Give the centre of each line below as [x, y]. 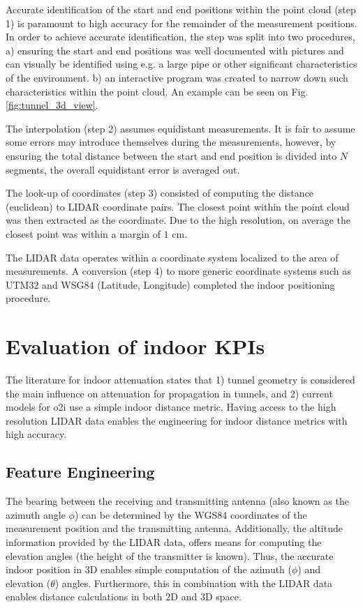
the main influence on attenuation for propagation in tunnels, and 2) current [169, 393]
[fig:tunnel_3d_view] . [52, 105]
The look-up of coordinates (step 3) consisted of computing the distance [160, 193]
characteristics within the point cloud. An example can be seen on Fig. [157, 91]
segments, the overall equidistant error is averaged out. [123, 169]
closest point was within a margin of [83, 233]
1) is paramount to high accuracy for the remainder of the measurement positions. [181, 23]
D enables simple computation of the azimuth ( [191, 569]
